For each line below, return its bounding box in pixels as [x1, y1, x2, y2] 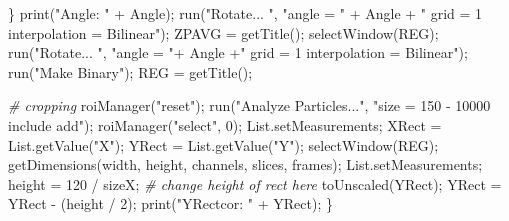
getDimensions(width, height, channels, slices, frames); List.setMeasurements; [8, 154, 483, 175]
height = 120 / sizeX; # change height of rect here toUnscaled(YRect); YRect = [8, 173, 502, 194]
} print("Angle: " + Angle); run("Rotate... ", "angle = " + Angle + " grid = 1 [8, 3, 483, 23]
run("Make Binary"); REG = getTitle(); [8, 61, 253, 82]
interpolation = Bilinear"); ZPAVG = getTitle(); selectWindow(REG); [8, 22, 439, 43]
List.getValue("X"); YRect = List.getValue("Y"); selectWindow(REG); [8, 134, 439, 155]
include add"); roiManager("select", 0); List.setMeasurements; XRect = [8, 114, 442, 135]
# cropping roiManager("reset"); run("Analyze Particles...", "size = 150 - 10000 [8, 95, 491, 116]
